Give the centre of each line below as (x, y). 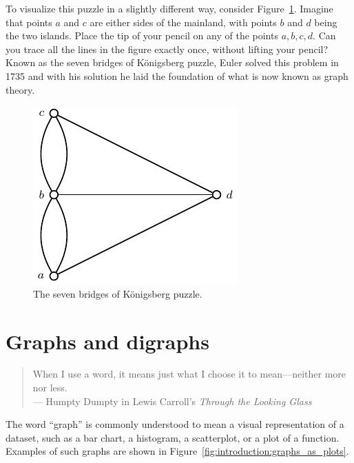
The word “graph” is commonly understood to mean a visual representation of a (175, 424)
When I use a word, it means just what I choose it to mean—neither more (189, 374)
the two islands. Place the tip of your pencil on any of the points (142, 35)
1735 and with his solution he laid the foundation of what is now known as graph (177, 75)
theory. (20, 89)
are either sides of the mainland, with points (183, 22)
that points (29, 22)
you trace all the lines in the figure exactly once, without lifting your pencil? (167, 49)
